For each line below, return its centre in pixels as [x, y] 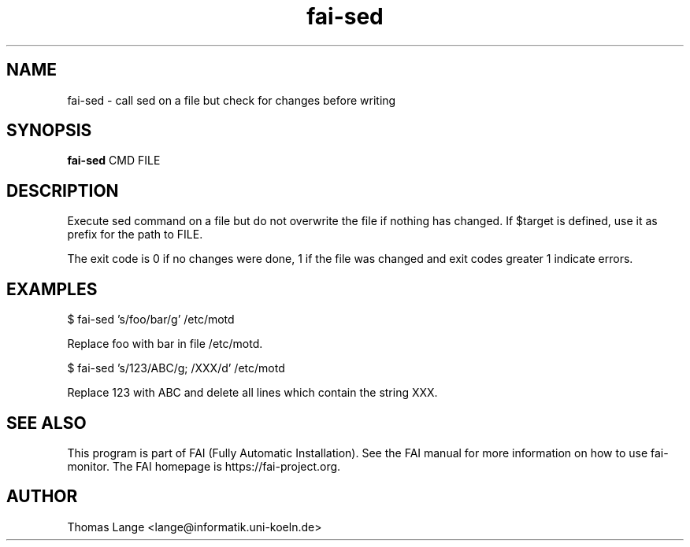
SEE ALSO [46, 423]
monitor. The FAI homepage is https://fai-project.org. [204, 466]
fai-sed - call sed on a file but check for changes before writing [232, 100]
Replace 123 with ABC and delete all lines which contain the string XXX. [252, 393]
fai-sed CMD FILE [114, 161]
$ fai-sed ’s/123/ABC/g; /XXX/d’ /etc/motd [176, 368]
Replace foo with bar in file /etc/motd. [165, 344]
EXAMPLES [52, 289]
